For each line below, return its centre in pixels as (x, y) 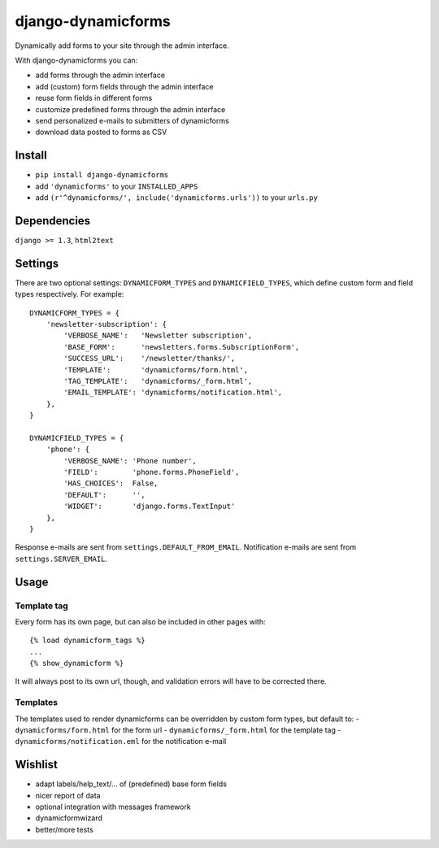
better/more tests (64, 829)
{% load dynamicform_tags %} (87, 641)
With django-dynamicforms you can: (76, 60)
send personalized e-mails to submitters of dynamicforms (132, 120)
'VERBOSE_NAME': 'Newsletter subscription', (158, 336)
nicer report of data (68, 795)
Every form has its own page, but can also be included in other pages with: (140, 621)
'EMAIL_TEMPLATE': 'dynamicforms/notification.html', (173, 393)
